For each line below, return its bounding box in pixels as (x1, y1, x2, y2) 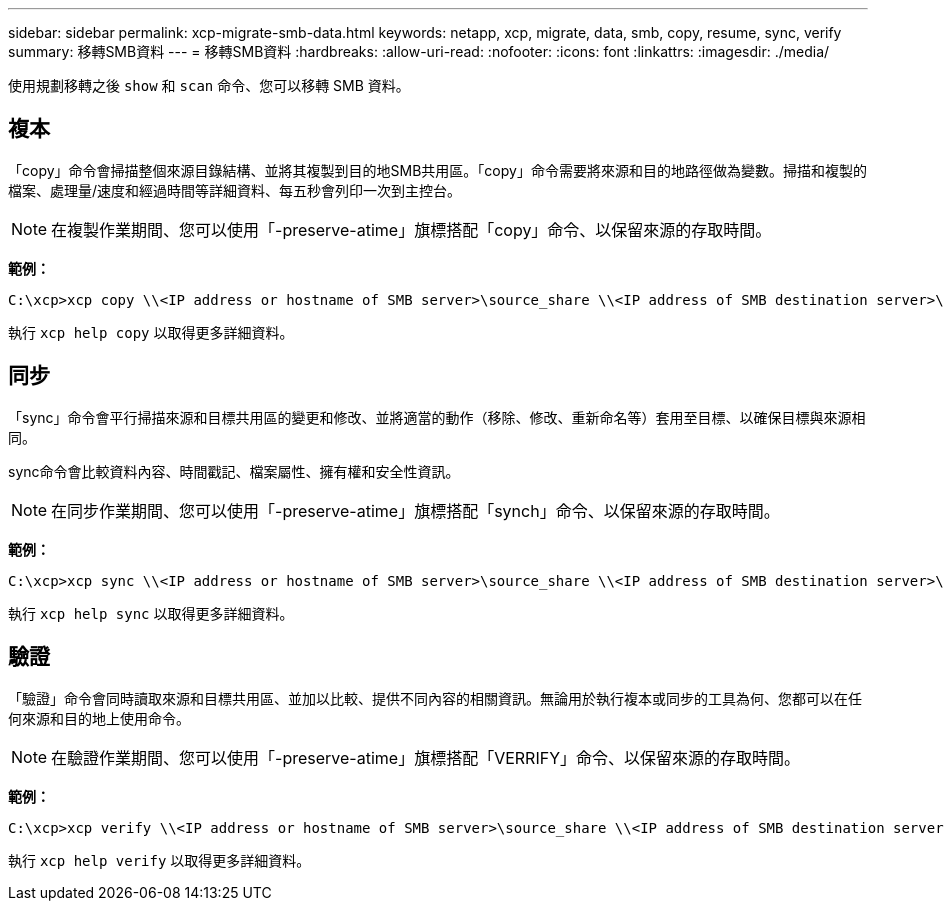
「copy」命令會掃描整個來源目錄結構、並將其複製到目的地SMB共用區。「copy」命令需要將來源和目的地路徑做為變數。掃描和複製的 (8, 161, 867, 179)
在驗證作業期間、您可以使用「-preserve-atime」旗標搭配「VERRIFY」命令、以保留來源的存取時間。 (51, 747, 801, 768)
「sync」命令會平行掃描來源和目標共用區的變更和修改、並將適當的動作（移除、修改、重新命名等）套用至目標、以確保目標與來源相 (8, 408, 866, 426)
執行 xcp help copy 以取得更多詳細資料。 (8, 323, 294, 341)
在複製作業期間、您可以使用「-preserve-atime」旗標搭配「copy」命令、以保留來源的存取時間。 (51, 219, 772, 240)
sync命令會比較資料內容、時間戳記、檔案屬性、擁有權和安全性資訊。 (8, 462, 460, 480)
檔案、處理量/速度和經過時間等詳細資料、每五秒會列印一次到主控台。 (8, 181, 462, 199)
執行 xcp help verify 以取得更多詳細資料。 (8, 851, 311, 869)
